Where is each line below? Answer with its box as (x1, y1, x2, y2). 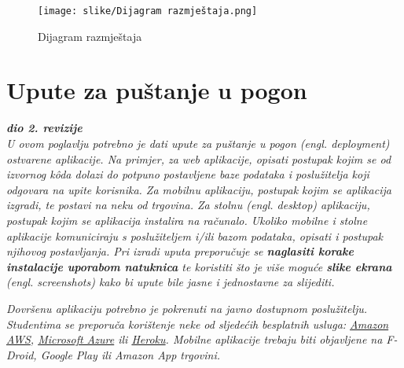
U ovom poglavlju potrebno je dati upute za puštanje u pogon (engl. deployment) (6, 134, 390, 151)
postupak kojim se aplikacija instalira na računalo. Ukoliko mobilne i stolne (6, 212, 368, 228)
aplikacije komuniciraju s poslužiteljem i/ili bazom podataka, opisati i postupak (6, 227, 384, 244)
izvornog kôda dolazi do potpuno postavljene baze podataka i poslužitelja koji (6, 166, 369, 182)
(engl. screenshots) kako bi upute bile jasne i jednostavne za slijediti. (6, 274, 335, 290)
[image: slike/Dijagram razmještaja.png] (38, 6, 258, 17)
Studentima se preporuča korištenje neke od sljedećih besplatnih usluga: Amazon (6, 315, 389, 332)
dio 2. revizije (6, 120, 83, 136)
